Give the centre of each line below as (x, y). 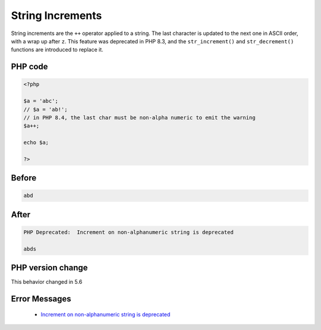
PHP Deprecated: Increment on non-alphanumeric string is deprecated (129, 232)
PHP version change (50, 268)
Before (24, 178)
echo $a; (36, 143)
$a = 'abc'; (41, 101)
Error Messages (41, 299)
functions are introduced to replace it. (57, 50)
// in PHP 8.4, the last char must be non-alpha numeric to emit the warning (139, 118)
